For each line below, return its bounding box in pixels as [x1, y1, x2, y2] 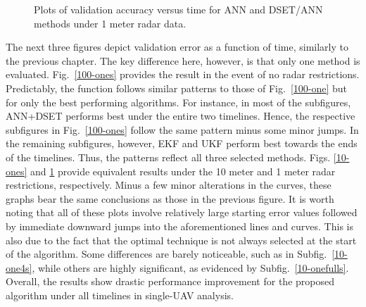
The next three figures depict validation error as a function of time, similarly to [6, 39, 348, 54]
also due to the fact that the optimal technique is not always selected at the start [6, 232, 357, 247]
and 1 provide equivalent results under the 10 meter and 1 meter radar [30, 163, 336, 178]
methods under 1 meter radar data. [34, 15, 187, 30]
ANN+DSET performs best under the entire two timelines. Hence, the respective [6, 108, 355, 123]
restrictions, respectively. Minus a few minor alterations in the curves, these [6, 177, 332, 192]
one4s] [6, 260, 32, 275]
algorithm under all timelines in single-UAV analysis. [6, 287, 234, 302]
